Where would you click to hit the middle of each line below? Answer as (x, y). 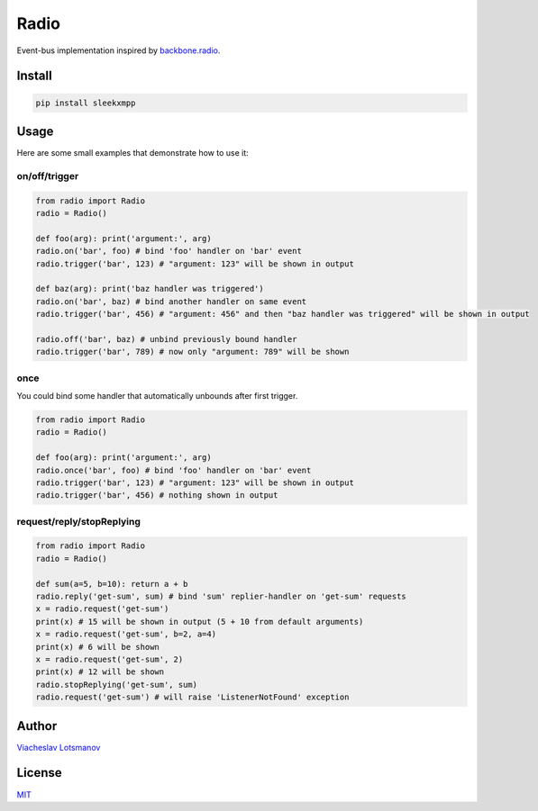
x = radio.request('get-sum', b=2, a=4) (126, 634)
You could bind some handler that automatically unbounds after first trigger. (157, 396)
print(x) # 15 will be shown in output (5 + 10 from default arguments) (200, 622)
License (39, 773)
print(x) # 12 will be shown (100, 672)
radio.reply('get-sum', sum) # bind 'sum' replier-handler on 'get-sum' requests (221, 597)
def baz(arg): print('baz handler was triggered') (150, 289)
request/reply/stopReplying (79, 521)
